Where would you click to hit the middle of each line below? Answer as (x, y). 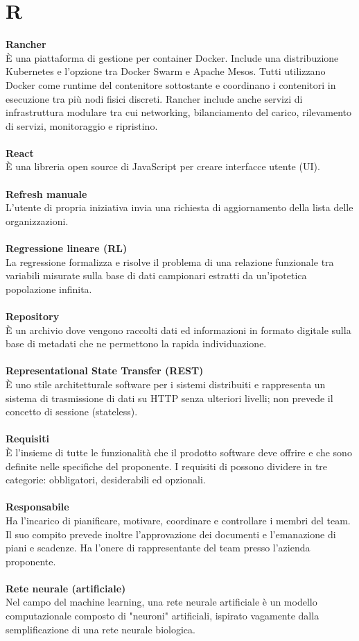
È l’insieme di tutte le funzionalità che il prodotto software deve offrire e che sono (179, 452)
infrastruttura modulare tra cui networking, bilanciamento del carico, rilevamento (178, 112)
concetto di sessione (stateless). (72, 411)
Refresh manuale (46, 193)
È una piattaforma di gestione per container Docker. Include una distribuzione (172, 57)
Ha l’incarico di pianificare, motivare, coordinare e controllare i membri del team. (178, 520)
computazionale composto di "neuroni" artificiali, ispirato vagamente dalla (163, 616)
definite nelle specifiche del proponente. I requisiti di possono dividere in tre (167, 466)
